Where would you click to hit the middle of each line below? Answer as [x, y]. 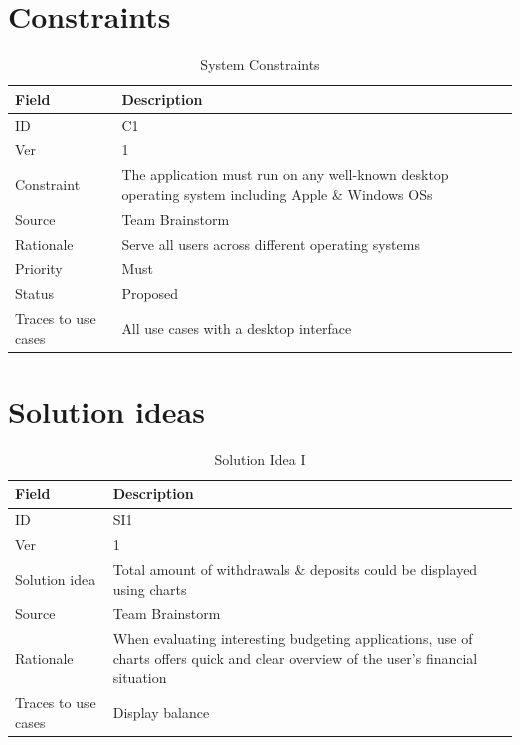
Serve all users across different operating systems [270, 243]
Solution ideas [106, 410]
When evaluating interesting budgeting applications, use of [292, 638]
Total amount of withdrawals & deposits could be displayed [295, 569]
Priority [39, 268]
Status [34, 293]
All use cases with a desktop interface [236, 327]
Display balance [161, 712]
